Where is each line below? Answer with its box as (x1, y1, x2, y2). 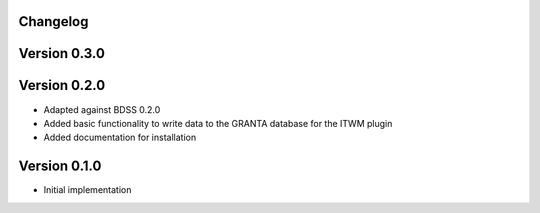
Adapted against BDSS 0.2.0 (43, 103, 161, 115)
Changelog (18, 13, 89, 30)
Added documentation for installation (43, 131, 197, 144)
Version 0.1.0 (18, 158, 102, 175)
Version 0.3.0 (18, 45, 105, 62)
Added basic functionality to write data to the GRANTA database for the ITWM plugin (43, 117, 393, 129)
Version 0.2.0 (18, 77, 106, 94)
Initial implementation (43, 184, 132, 196)
